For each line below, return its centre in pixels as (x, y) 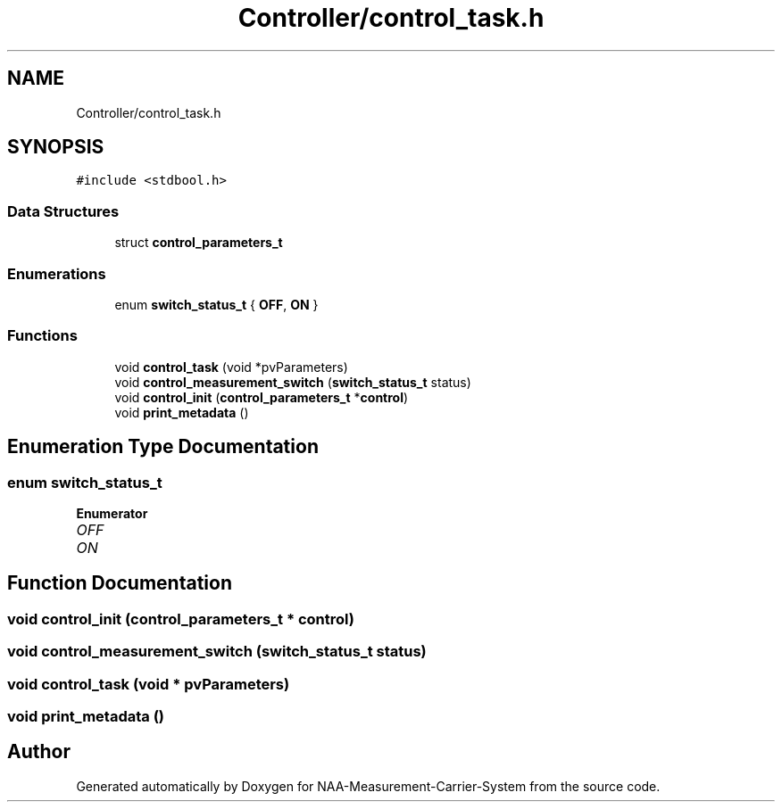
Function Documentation (120, 583)
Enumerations (57, 273)
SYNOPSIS (56, 147)
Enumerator (112, 513)
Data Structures (63, 211)
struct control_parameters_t (199, 243)
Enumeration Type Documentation (163, 447)
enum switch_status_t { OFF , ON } (216, 304)
